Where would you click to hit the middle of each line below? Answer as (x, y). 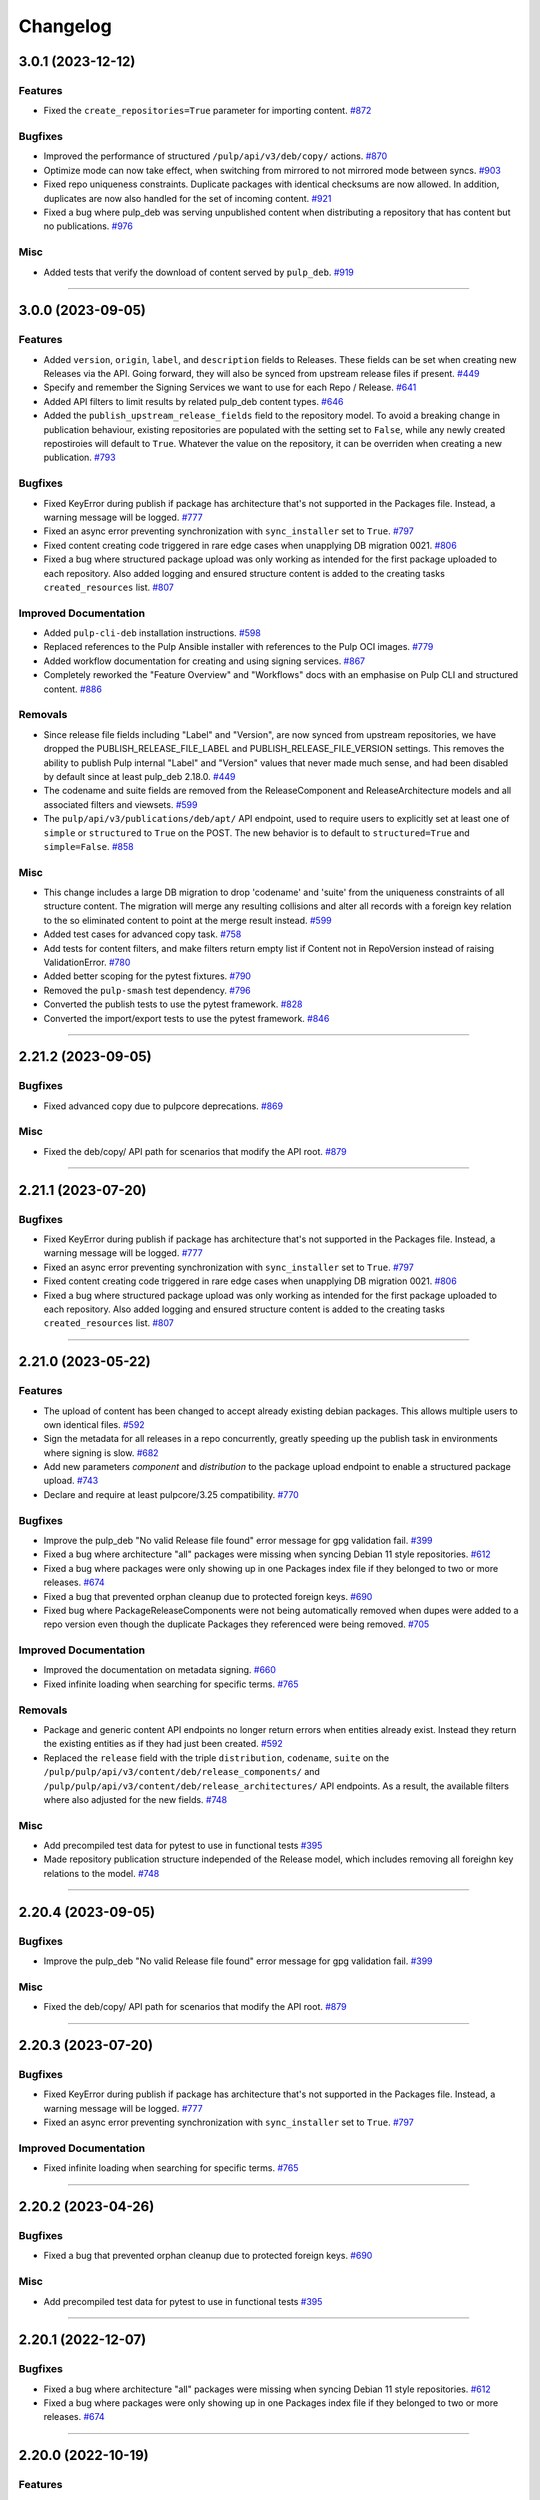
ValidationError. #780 (87, 962)
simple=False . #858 (88, 846)
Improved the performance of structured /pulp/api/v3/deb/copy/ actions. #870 (215, 156)
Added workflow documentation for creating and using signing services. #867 (204, 661)
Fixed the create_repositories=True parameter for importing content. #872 (207, 111)
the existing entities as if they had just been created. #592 (163, 1744)
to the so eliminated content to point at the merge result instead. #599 (187, 920)
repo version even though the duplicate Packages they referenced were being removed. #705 (236, 1624)
